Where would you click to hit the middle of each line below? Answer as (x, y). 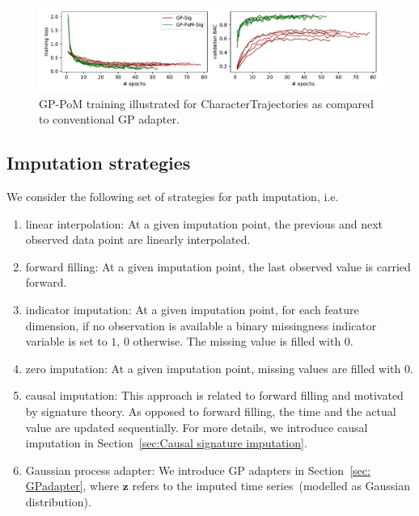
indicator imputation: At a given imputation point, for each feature (192, 309)
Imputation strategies (99, 163)
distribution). (58, 501)
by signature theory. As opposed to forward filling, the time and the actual (211, 411)
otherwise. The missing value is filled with (237, 341)
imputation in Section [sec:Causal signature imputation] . (166, 443)
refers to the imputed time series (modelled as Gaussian (271, 486)
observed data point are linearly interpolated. (138, 239)
